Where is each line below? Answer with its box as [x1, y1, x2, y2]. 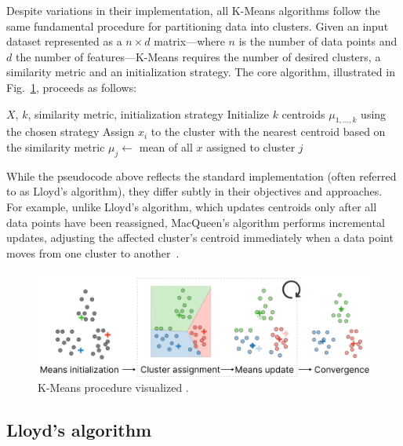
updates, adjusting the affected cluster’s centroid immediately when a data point [6, 229, 394, 246]
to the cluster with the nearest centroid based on [151, 123, 386, 140]
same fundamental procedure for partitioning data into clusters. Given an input [6, 17, 389, 34]
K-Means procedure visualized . [38, 379, 189, 396]
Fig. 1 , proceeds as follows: [6, 79, 137, 95]
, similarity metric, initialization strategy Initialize [27, 105, 269, 122]
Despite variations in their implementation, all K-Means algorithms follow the [6, 2, 380, 18]
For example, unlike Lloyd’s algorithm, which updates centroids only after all [6, 198, 377, 214]
